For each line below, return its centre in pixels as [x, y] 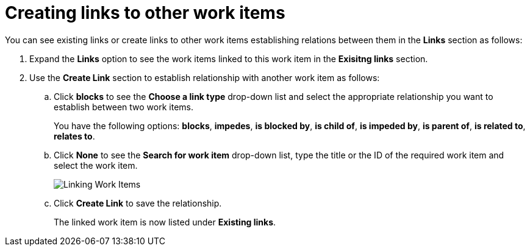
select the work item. [96, 165]
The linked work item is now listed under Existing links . [165, 222]
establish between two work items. [124, 107]
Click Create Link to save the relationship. [138, 203]
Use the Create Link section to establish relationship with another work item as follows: [205, 77]
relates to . [74, 136]
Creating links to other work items [145, 13]
